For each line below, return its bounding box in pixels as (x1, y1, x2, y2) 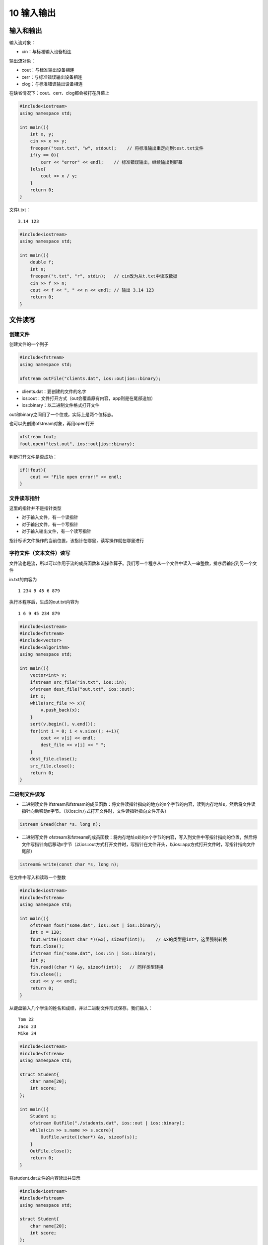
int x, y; (30, 131, 54, 137)
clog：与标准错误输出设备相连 (21, 81, 83, 87)
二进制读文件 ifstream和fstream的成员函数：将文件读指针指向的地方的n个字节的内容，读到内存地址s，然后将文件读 (21, 801, 256, 807)
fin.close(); (30, 971, 62, 977)
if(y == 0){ (30, 152, 60, 158)
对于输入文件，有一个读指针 (21, 514, 78, 520)
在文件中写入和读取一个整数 (9, 874, 66, 880)
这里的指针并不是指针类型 (9, 505, 62, 511)
